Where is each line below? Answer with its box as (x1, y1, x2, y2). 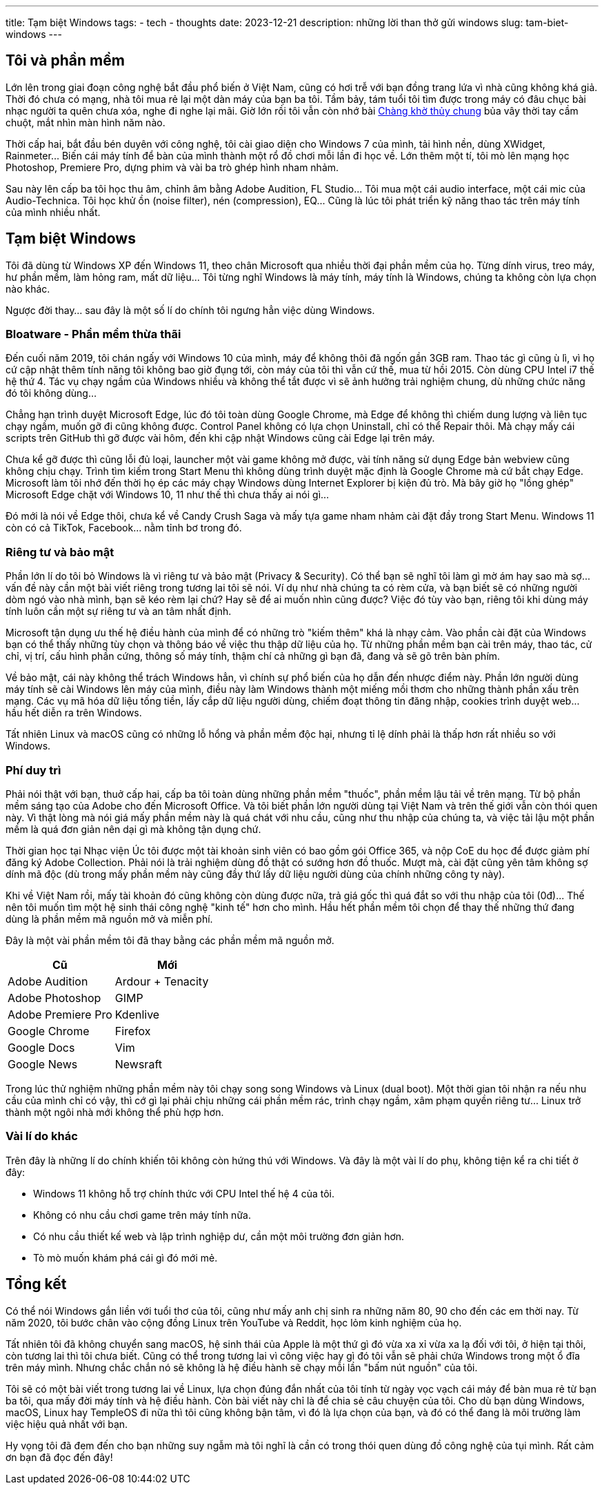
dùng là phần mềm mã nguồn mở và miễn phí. (6, 912, 213, 925)
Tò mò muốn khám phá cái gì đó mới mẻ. (33, 1251, 218, 1264)
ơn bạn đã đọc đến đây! (6, 1451, 113, 1463)
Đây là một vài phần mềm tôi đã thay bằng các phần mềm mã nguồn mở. (6, 934, 334, 946)
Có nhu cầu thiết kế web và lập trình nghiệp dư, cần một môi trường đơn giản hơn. (33, 1230, 405, 1242)
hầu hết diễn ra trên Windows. (6, 707, 142, 719)
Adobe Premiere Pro (8, 1007, 112, 1021)
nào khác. (6, 282, 50, 295)
